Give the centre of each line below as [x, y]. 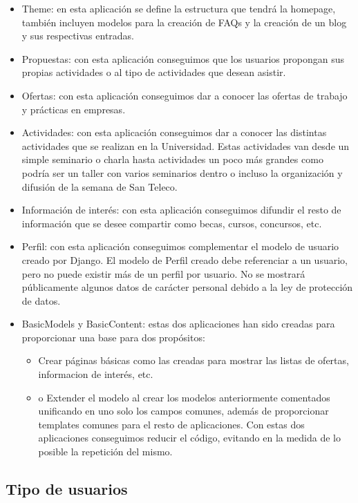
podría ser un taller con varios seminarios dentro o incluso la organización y [182, 172]
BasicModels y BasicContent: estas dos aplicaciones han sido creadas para [178, 324]
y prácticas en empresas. [74, 109]
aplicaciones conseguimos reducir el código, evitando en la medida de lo [189, 438]
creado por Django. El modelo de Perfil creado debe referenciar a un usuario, [185, 259]
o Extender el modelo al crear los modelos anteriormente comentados [184, 397]
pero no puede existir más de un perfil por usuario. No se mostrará [163, 273]
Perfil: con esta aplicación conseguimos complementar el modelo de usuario [180, 246]
